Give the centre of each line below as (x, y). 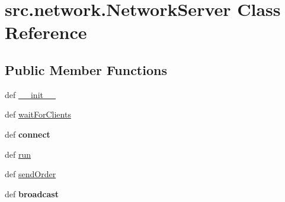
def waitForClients (38, 114)
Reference (46, 32)
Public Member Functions (86, 69)
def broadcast (32, 193)
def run (18, 154)
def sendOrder (31, 174)
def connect (28, 134)
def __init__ (30, 94)
